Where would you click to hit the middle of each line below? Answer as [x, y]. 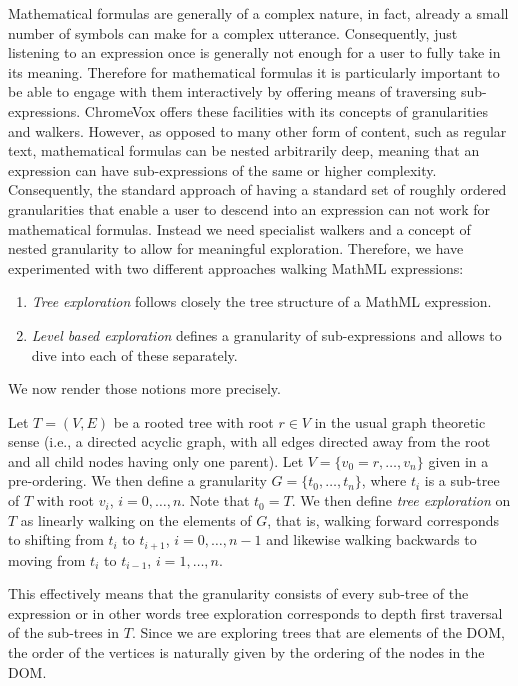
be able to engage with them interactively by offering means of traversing [232, 91]
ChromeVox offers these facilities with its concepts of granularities [286, 110]
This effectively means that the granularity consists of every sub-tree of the [238, 593]
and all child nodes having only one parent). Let [156, 460]
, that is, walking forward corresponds [383, 519]
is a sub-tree [462, 480]
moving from [47, 559]
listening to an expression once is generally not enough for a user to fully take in [254, 52]
